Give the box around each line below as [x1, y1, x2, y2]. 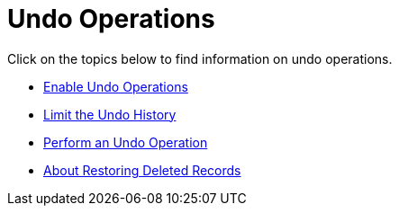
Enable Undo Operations [43, 78, 188, 94]
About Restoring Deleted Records [43, 162, 241, 178]
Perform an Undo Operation [43, 134, 208, 150]
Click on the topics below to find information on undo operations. [7, 50, 393, 67]
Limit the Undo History [43, 106, 177, 122]
